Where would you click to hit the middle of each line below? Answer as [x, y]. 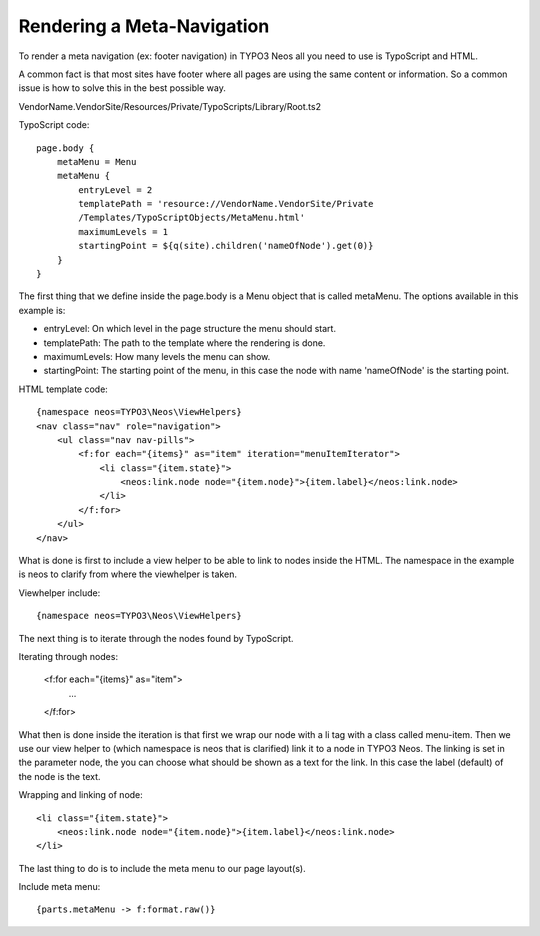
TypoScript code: [54, 125]
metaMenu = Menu [96, 161]
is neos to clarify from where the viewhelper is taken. [127, 574]
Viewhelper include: [59, 592]
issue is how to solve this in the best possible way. [122, 88]
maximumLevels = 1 [123, 231]
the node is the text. [59, 776]
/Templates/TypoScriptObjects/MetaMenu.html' [191, 218]
